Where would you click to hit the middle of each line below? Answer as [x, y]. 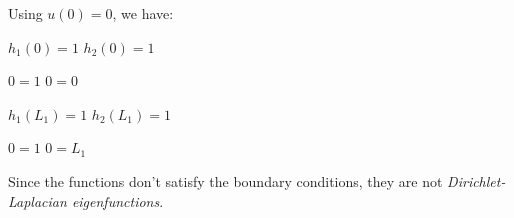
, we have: [143, 13]
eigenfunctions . [117, 200]
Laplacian [37, 200]
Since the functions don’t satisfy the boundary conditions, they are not [225, 180]
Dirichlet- [476, 180]
